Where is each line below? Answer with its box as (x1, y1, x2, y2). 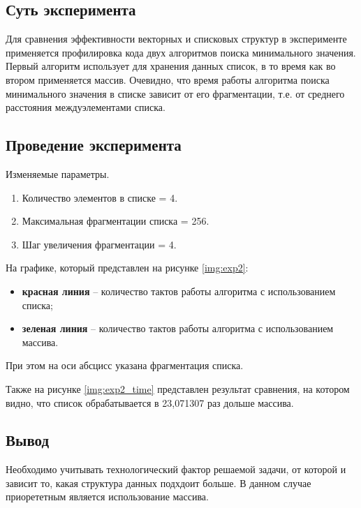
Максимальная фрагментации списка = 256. (22, 214, 209, 228)
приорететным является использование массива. (6, 489, 209, 504)
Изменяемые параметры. (6, 166, 110, 181)
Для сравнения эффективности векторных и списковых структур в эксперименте (6, 31, 347, 46)
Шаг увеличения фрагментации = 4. (22, 237, 177, 251)
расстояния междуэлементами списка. (6, 100, 165, 114)
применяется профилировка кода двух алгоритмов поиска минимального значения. (6, 45, 356, 59)
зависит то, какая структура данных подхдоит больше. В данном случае (6, 475, 311, 490)
